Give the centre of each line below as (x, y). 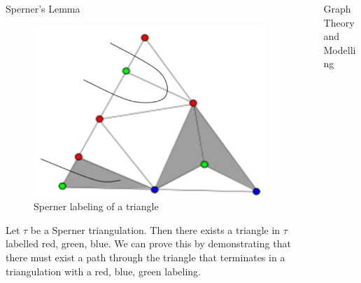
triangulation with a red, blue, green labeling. (104, 271)
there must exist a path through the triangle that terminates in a (146, 257)
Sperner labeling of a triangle (96, 206)
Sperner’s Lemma (43, 8)
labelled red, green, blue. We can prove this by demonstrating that (148, 243)
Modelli (340, 49)
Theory (339, 22)
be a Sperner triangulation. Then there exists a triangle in (155, 229)
